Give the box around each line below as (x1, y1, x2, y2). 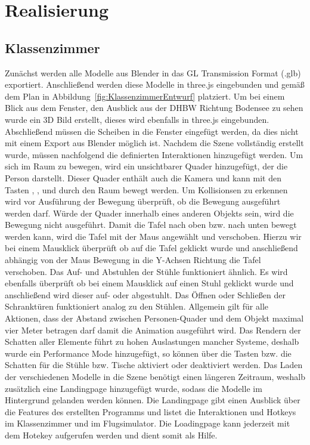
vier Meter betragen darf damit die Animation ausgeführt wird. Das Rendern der (5, 323, 301, 336)
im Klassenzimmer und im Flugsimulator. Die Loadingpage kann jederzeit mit (5, 417, 290, 429)
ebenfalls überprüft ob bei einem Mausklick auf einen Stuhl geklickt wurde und (5, 277, 294, 289)
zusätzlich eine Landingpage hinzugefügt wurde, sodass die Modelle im (5, 382, 262, 394)
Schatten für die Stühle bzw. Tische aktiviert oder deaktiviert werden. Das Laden (5, 359, 303, 371)
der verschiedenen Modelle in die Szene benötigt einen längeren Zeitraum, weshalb (5, 370, 305, 383)
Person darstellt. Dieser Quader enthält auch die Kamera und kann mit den (5, 171, 282, 184)
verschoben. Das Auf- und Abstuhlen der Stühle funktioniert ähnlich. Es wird (5, 265, 288, 277)
